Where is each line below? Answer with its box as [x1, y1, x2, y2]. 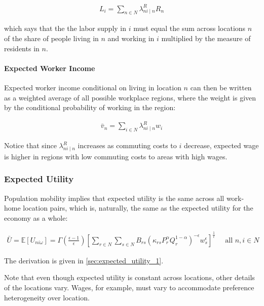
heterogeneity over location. [4, 292, 90, 302]
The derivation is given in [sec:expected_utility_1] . [4, 255, 164, 265]
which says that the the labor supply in [4, 23, 127, 33]
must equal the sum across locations [133, 23, 246, 33]
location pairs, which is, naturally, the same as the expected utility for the [23, 202, 253, 213]
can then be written [190, 82, 252, 92]
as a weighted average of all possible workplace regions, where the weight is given [4, 92, 256, 103]
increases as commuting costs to [78, 140, 177, 151]
